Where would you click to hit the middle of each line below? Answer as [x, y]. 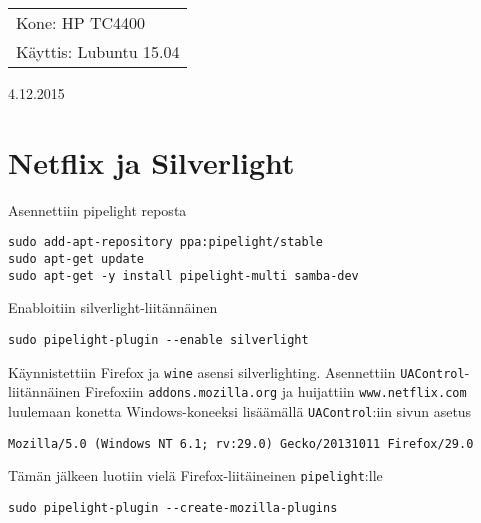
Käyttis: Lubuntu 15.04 [98, 51]
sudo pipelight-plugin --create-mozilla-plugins [173, 507]
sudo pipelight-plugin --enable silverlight [158, 339]
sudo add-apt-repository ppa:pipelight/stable [165, 242]
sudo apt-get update [76, 258]
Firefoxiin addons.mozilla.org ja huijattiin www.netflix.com [276, 391]
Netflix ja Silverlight [151, 161]
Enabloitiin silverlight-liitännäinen [113, 307]
